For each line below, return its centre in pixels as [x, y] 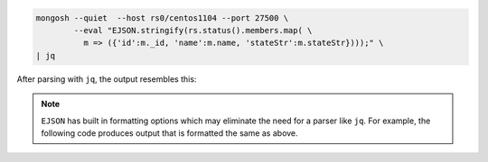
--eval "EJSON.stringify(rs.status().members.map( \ [193, 30]
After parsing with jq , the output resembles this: [107, 79]
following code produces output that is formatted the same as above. [169, 133]
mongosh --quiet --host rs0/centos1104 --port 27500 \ [162, 18]
